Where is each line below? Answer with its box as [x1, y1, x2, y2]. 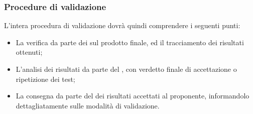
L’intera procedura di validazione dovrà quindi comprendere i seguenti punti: [4, 20, 240, 31]
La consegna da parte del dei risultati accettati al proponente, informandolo [16, 90, 249, 101]
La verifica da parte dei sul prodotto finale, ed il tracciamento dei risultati [16, 37, 244, 47]
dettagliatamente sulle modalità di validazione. [16, 100, 160, 110]
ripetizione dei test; [16, 73, 75, 84]
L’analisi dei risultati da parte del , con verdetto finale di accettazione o [16, 64, 237, 74]
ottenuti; [16, 47, 43, 57]
